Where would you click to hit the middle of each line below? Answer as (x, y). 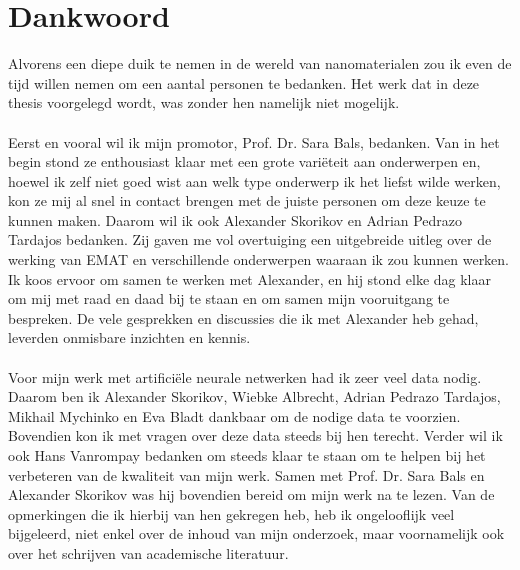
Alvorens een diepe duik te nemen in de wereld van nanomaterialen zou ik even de (260, 63)
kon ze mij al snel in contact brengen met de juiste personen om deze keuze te (247, 200)
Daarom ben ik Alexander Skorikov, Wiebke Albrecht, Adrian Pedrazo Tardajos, (254, 396)
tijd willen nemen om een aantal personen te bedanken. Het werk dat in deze (244, 82)
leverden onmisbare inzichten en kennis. (129, 337)
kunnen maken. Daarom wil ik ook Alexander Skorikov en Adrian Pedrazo (235, 219)
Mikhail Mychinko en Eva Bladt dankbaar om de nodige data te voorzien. (234, 415)
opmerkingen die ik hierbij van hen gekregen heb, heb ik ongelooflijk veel (231, 513)
